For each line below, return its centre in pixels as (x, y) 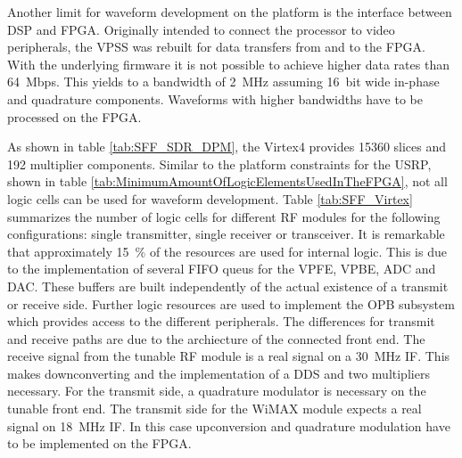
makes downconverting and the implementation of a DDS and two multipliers (219, 373)
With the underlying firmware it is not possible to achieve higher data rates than (228, 64)
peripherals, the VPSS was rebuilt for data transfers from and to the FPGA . (216, 47)
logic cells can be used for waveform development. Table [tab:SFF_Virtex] (210, 198)
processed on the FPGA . (74, 116)
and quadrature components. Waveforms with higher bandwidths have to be (215, 98)
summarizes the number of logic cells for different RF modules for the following (224, 216)
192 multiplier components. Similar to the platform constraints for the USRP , (219, 164)
